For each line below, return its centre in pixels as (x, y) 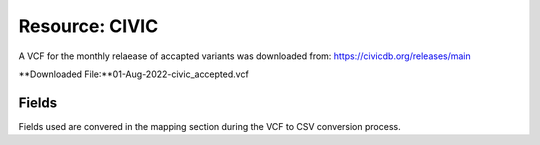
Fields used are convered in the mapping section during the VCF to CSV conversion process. (209, 126)
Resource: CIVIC (88, 26)
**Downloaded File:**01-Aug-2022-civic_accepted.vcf (133, 74)
